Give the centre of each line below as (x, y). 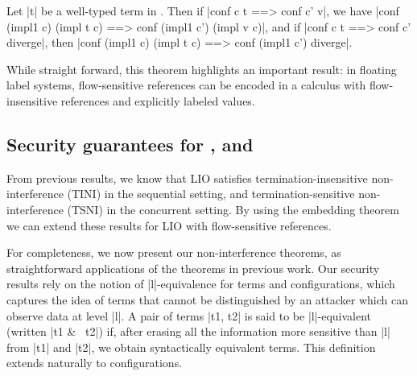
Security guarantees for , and (130, 144)
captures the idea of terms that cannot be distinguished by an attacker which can (207, 299)
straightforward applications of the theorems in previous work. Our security (193, 268)
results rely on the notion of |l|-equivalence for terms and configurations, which (201, 284)
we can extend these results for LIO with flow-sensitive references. (169, 225)
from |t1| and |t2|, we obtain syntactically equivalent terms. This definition (191, 347)
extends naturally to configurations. (95, 363)
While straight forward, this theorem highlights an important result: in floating (202, 69)
